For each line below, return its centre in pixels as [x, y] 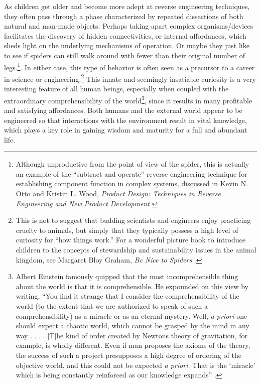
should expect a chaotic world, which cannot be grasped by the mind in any [133, 326]
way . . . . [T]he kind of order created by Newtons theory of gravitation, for [132, 335]
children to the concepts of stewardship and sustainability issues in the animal [136, 250]
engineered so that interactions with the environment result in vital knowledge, [125, 120]
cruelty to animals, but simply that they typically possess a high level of [127, 230]
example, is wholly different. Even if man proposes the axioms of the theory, [133, 345]
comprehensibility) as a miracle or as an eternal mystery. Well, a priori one [132, 315]
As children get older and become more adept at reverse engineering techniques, [127, 6]
